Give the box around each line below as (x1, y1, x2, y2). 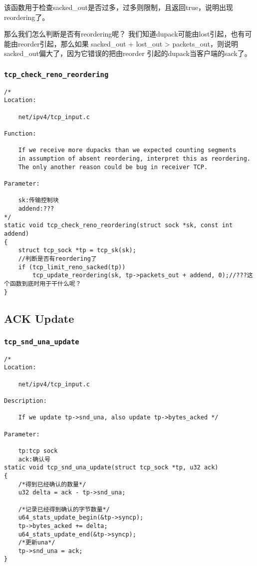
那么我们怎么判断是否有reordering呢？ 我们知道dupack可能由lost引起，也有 (4, 29, 245, 39)
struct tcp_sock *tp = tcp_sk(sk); (18, 247, 136, 254)
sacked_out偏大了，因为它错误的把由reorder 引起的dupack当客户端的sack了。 (4, 48, 252, 59)
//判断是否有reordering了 (18, 255, 97, 262)
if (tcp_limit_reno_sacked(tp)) (18, 263, 126, 271)
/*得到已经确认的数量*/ (18, 480, 86, 488)
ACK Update (4, 310, 74, 326)
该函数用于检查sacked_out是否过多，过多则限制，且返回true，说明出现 (4, 2, 234, 12)
